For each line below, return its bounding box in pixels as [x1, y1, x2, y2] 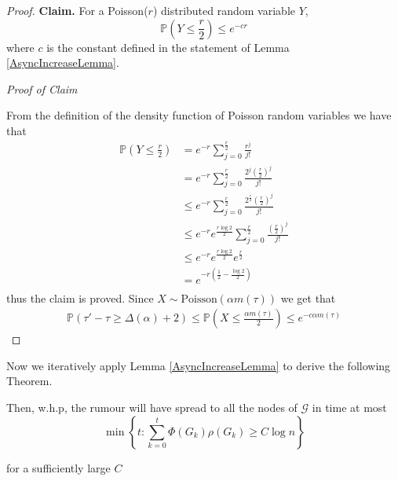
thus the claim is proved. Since [6, 289, 154, 306]
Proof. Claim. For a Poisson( [6, 2, 148, 18]
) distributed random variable [152, 2, 295, 18]
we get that [280, 289, 336, 306]
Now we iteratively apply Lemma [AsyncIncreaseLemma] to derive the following [6, 357, 391, 373]
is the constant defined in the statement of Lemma [46, 39, 290, 55]
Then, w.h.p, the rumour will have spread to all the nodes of [6, 398, 298, 415]
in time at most [312, 398, 387, 415]
